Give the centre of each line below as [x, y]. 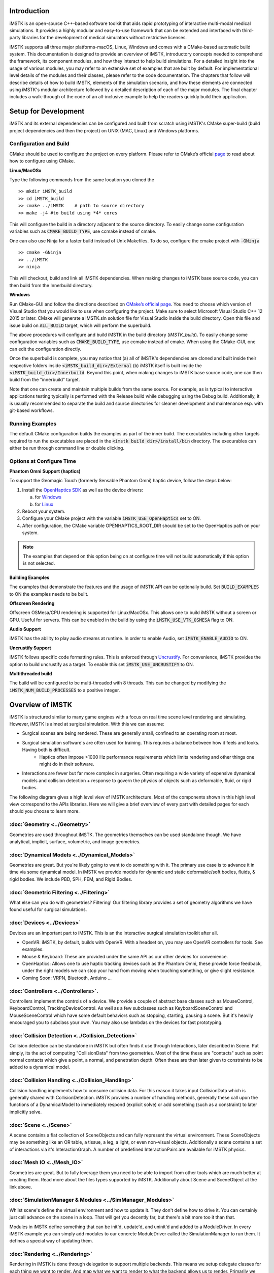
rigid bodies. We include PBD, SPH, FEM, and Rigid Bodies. [71, 879]
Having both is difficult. [46, 750]
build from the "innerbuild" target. [45, 380]
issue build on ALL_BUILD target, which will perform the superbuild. [80, 325]
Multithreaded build [31, 674]
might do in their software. [67, 764]
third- [248, 30]
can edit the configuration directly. [45, 349]
